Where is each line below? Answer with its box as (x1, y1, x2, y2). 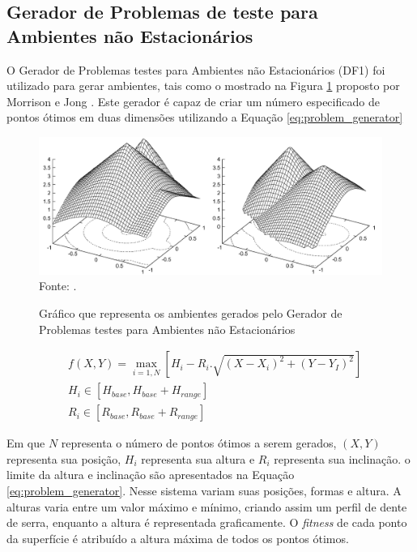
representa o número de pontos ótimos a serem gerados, (61, 434, 337, 451)
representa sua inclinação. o (274, 450, 411, 467)
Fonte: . (39, 277, 77, 294)
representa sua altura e (141, 450, 255, 467)
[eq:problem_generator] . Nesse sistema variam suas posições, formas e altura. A (6, 481, 402, 499)
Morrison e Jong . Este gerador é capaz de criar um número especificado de (6, 92, 380, 109)
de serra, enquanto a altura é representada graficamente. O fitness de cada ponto (6, 514, 407, 531)
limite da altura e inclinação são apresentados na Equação (6, 466, 295, 483)
